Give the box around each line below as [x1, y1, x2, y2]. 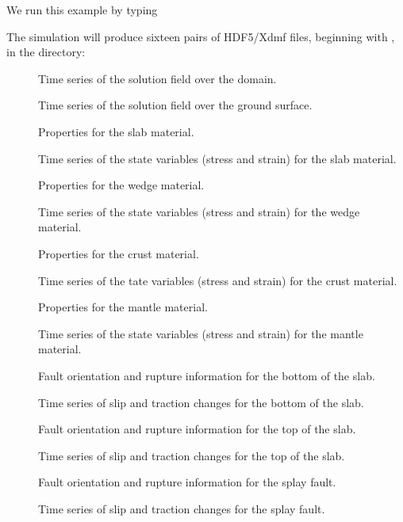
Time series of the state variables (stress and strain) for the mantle [38, 325, 363, 341]
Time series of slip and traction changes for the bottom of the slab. [38, 394, 364, 410]
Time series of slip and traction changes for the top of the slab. [38, 447, 345, 463]
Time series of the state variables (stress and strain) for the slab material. [38, 150, 397, 166]
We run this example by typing [6, 2, 158, 17]
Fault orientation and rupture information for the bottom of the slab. [38, 367, 375, 383]
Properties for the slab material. [38, 123, 194, 139]
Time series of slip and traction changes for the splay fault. [38, 500, 325, 516]
